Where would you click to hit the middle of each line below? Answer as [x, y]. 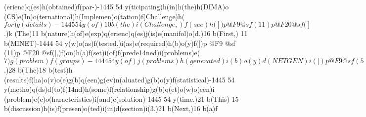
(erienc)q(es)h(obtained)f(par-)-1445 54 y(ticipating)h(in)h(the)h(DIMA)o [116, 6]
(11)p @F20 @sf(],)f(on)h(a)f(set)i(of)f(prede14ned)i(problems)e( [102, 53]
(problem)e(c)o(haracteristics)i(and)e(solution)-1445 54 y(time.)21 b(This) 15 [121, 98]
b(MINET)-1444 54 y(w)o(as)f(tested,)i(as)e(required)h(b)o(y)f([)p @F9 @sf [120, 43]
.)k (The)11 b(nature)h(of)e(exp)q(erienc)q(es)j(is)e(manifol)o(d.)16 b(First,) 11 [126, 33]
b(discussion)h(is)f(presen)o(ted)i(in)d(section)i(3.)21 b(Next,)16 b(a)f [111, 108]
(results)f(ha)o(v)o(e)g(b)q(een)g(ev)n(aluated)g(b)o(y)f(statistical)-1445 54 [119, 79]
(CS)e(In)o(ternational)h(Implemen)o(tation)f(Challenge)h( [94, 16]
